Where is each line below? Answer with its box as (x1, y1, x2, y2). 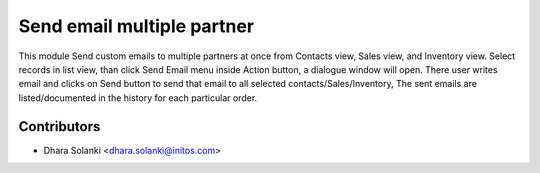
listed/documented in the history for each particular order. (18, 91, 258, 104)
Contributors (18, 118, 101, 135)
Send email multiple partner (18, 15, 255, 37)
